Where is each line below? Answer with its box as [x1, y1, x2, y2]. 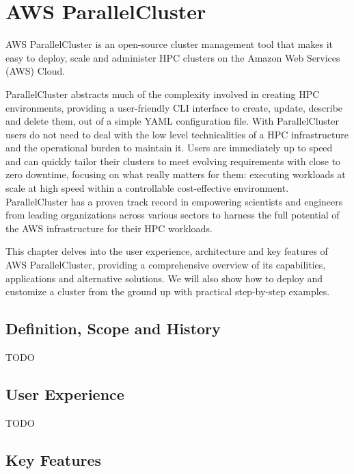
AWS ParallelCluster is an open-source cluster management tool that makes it [5, 37, 333, 51]
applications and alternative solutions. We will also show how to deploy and [5, 271, 323, 285]
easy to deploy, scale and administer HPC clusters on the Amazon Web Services [5, 50, 340, 64]
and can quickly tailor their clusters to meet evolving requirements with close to [5, 153, 341, 168]
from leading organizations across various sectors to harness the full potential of [5, 208, 340, 222]
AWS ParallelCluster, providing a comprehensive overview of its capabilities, [5, 258, 326, 272]
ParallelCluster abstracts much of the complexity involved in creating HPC [5, 86, 320, 101]
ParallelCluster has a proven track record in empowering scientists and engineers [5, 194, 343, 208]
